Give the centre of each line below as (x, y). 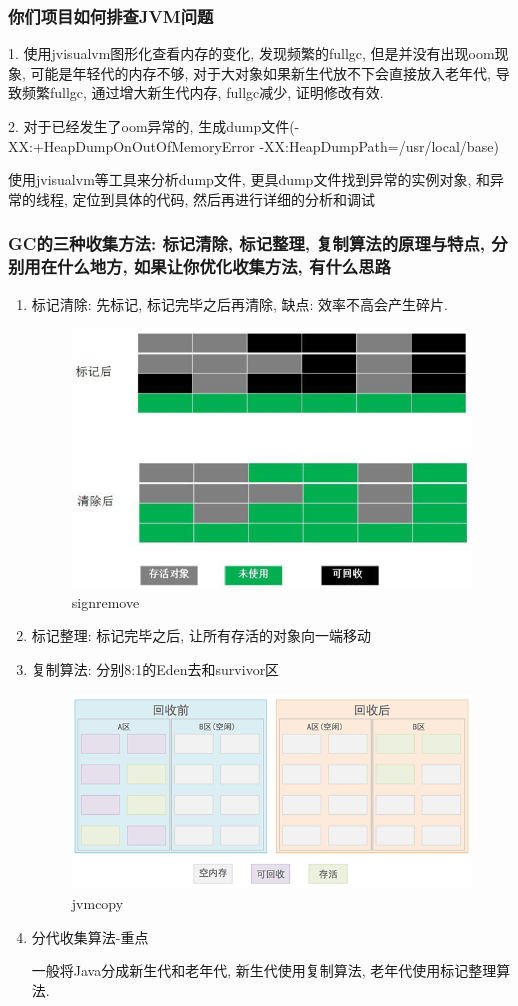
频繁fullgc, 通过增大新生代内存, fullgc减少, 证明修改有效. (202, 92)
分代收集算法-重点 (90, 936)
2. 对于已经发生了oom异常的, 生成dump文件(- (154, 126)
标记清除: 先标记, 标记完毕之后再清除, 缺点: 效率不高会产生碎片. (239, 303)
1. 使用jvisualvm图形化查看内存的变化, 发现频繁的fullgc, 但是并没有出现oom (251, 53)
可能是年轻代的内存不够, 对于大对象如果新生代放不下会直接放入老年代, (260, 72)
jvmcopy (97, 902)
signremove (105, 601)
